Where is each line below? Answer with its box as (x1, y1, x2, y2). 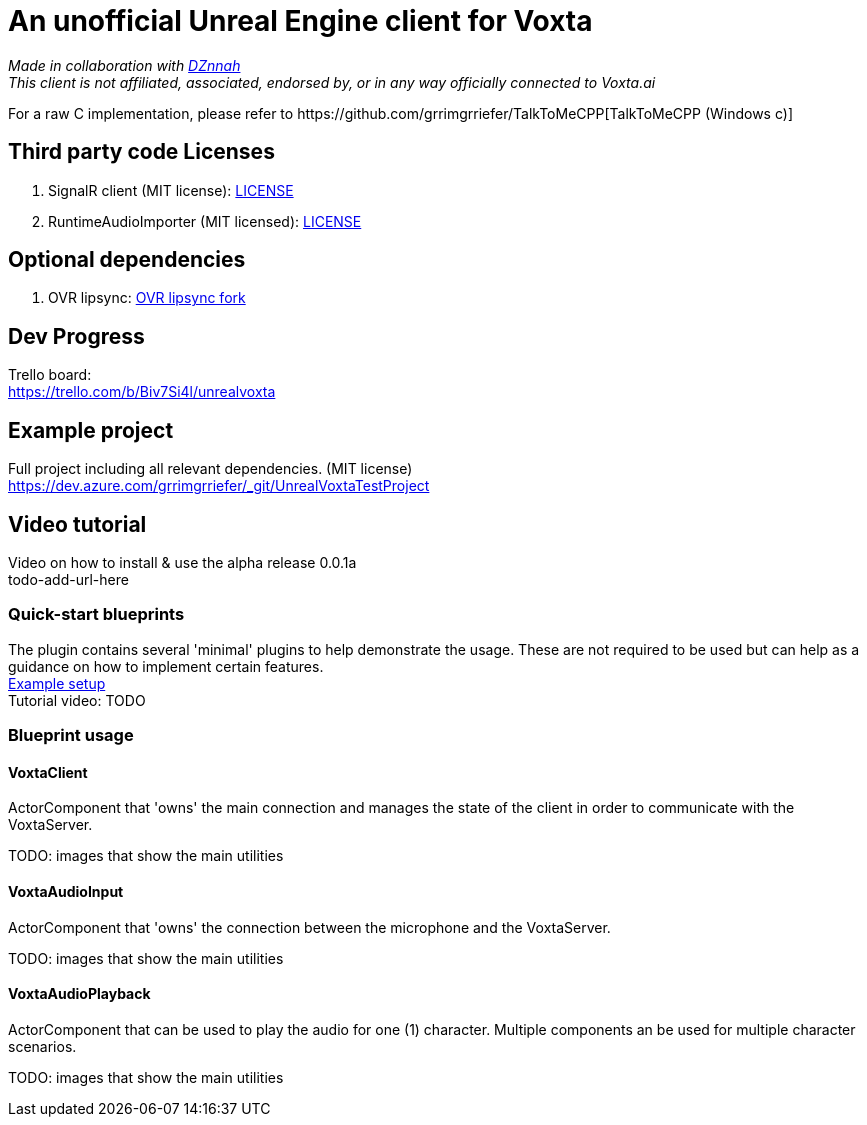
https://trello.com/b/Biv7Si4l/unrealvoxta (8, 383, 276, 401)
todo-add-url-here (8, 570, 129, 588)
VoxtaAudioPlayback (8, 985, 151, 1003)
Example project (8, 417, 174, 443)
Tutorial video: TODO (8, 691, 146, 709)
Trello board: (8, 366, 92, 384)
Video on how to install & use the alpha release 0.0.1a (8, 553, 357, 571)
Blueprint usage (8, 725, 134, 746)
